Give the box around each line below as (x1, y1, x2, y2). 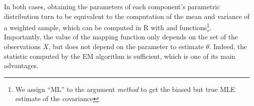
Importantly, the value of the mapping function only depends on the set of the (4, 32, 238, 42)
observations (4, 41, 41, 52)
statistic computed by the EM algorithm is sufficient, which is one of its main (4, 51, 235, 61)
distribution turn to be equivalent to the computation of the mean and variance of (4, 11, 250, 21)
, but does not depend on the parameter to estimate (48, 41, 204, 52)
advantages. (4, 60, 39, 71)
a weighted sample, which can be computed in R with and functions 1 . (4, 21, 212, 32)
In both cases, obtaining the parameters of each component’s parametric (4, 1, 220, 11)
